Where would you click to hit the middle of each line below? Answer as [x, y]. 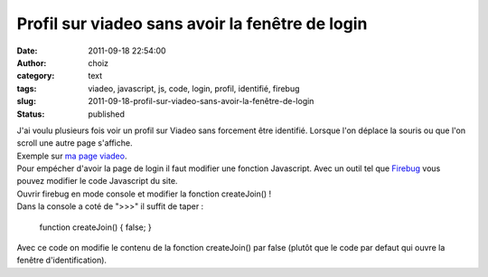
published [107, 114]
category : [36, 76]
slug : [26, 101]
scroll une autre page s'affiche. [75, 143]
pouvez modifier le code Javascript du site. [97, 181]
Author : [32, 62]
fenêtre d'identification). [62, 260]
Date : [27, 51]
